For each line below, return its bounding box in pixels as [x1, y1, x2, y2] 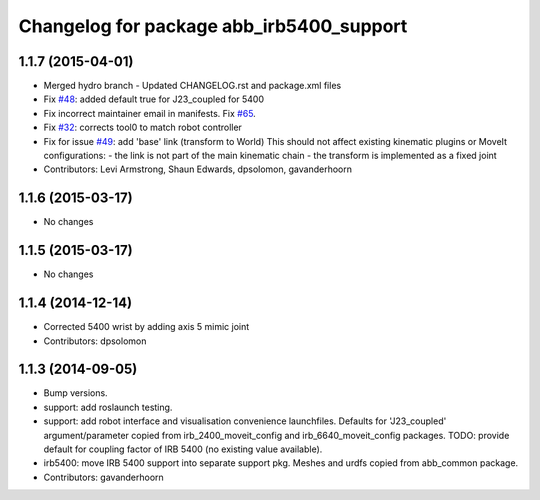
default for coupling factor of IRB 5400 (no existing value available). [43, 443, 323, 455]
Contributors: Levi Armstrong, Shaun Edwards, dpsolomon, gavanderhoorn [43, 163, 352, 175]
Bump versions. [43, 387, 109, 399]
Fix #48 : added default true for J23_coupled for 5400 [43, 93, 265, 105]
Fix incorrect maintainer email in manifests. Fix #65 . [43, 107, 257, 119]
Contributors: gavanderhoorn [43, 471, 164, 483]
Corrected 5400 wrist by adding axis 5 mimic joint [43, 321, 250, 333]
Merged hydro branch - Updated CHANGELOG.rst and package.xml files [43, 80, 342, 92]
